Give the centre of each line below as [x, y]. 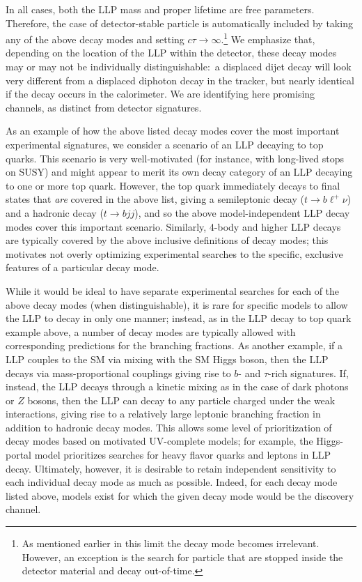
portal [19, 455]
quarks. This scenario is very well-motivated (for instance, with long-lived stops [175, 158]
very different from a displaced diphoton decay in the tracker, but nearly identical [180, 80]
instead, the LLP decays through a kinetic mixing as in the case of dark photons [177, 386]
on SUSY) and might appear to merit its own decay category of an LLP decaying [179, 172]
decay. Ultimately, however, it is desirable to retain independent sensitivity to [171, 468]
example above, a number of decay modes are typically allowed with [151, 331]
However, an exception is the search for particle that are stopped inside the [182, 557]
